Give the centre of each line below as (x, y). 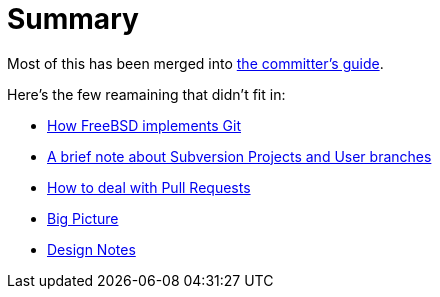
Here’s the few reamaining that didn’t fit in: (146, 94)
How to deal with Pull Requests (149, 187)
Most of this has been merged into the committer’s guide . (195, 63)
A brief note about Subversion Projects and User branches (239, 156)
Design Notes (91, 249)
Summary (73, 19)
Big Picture (83, 218)
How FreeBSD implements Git (144, 125)
